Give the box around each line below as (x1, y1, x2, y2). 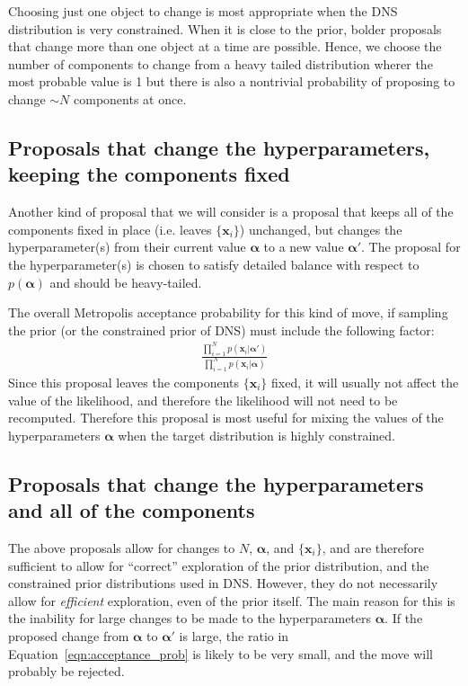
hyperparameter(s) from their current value (8, 237, 246, 256)
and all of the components (8, 496, 255, 524)
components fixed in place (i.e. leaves (8, 219, 212, 238)
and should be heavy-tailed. (49, 272, 202, 291)
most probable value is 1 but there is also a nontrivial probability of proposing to (8, 72, 455, 91)
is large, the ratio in (179, 626, 289, 645)
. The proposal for (361, 237, 461, 256)
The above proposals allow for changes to (8, 538, 235, 557)
